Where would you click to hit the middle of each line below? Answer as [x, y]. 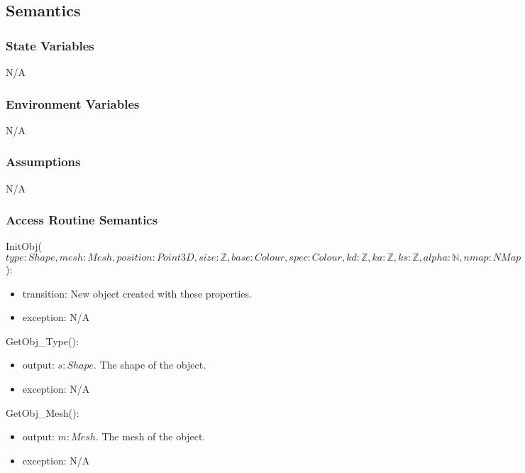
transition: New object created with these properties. [137, 293]
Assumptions [43, 162]
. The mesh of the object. [150, 436]
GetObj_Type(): [42, 341]
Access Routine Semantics [82, 220]
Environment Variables [73, 103]
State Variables [50, 45]
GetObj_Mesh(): [43, 412]
